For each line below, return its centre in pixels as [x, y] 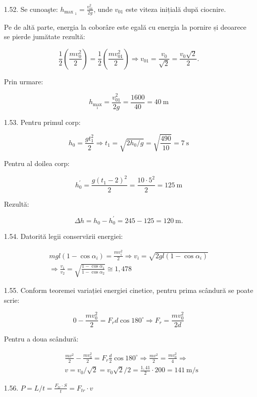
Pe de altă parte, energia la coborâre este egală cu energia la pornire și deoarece [125, 27]
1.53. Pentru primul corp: [42, 122]
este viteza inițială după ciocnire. [176, 9]
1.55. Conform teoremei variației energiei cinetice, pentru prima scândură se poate [129, 290]
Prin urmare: [24, 81]
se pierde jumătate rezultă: [45, 36]
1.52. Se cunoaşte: [31, 9]
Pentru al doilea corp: [37, 163]
